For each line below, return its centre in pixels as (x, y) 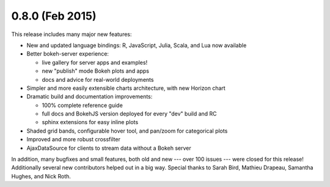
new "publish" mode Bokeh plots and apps (96, 71)
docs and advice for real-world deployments (98, 79)
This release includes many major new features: (71, 34)
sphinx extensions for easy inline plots (90, 122)
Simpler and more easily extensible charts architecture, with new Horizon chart (126, 88)
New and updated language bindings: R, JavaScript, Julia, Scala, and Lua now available (137, 45)
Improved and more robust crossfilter (73, 139)
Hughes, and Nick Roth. (41, 176)
